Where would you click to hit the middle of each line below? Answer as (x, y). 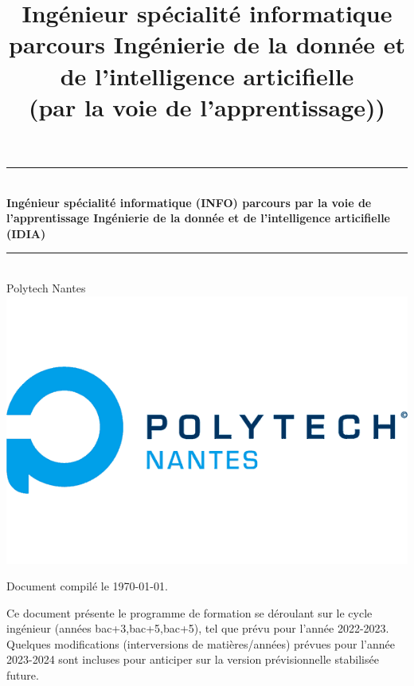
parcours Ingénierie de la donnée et (207, 44)
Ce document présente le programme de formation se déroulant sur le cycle (189, 612)
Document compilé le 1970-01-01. (87, 586)
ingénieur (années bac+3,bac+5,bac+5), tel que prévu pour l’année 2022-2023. (198, 628)
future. (23, 675)
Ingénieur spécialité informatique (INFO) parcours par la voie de (189, 202)
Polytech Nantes (46, 287)
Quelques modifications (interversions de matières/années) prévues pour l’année (201, 643)
